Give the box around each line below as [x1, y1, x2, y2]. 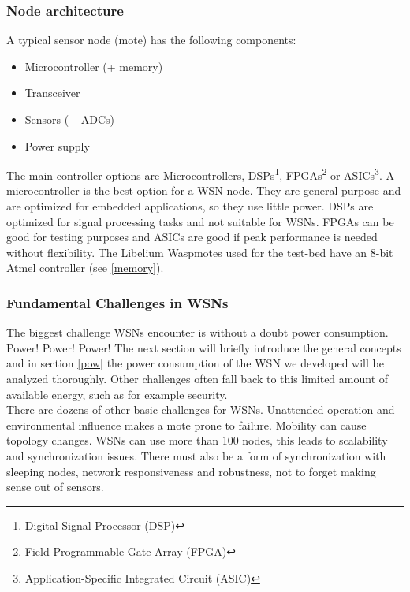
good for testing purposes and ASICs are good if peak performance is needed [6, 229, 378, 245]
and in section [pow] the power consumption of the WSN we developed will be [6, 355, 384, 371]
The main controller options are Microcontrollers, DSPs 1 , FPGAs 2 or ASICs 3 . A [6, 165, 394, 183]
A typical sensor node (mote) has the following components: [6, 32, 296, 48]
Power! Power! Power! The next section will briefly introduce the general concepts [6, 339, 401, 356]
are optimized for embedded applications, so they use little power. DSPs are [6, 198, 374, 214]
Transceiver [24, 84, 80, 101]
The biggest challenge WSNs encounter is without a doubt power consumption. [6, 324, 389, 341]
